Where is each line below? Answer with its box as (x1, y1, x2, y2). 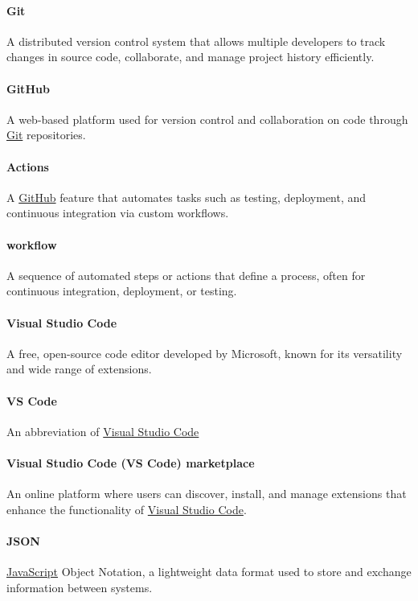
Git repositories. (6, 126, 86, 143)
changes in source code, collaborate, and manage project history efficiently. (6, 48, 375, 65)
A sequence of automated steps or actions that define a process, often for (6, 266, 366, 283)
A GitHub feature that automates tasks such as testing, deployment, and (6, 188, 367, 205)
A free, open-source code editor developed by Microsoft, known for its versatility (6, 344, 403, 361)
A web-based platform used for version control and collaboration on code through (6, 110, 408, 127)
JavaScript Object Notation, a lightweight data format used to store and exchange (6, 563, 412, 580)
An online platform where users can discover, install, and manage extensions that (6, 485, 407, 502)
